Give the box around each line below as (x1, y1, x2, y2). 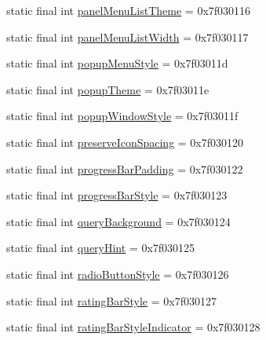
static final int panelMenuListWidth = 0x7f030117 (6, 28, 249, 45)
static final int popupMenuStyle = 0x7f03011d (6, 55, 228, 71)
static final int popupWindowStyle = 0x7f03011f (6, 108, 239, 124)
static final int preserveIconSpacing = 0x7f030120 (6, 133, 244, 150)
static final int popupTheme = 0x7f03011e (6, 81, 210, 97)
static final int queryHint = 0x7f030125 (6, 239, 195, 256)
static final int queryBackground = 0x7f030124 (6, 213, 231, 229)
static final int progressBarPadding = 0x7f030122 (6, 160, 243, 177)
